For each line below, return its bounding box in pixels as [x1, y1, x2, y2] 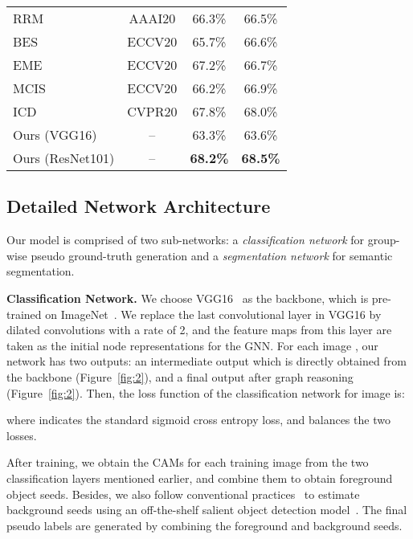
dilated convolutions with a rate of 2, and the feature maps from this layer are [6, 321, 392, 338]
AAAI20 [129, 9, 176, 27]
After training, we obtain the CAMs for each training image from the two [6, 454, 369, 471]
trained [6, 305, 42, 322]
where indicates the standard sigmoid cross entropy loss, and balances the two [6, 411, 391, 428]
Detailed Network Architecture [6, 194, 271, 218]
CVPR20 [127, 102, 178, 120]
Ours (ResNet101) [13, 149, 115, 167]
